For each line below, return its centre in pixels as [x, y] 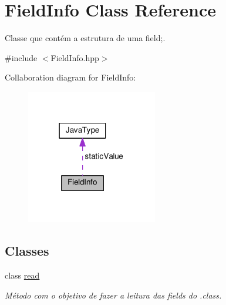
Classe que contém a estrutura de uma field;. [85, 38]
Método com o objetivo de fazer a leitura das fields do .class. [113, 295]
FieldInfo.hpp [75, 57]
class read [22, 275]
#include [21, 57]
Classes [27, 251]
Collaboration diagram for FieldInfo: [70, 77]
